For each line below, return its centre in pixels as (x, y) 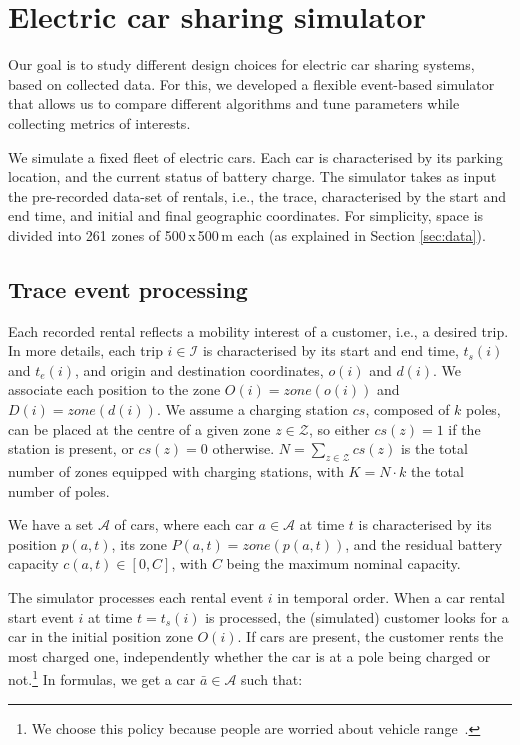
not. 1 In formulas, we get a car (102, 678)
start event (41, 616)
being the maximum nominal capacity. (343, 563)
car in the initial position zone (100, 636)
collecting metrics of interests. (99, 122)
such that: (272, 679)
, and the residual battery (424, 543)
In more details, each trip (85, 350)
